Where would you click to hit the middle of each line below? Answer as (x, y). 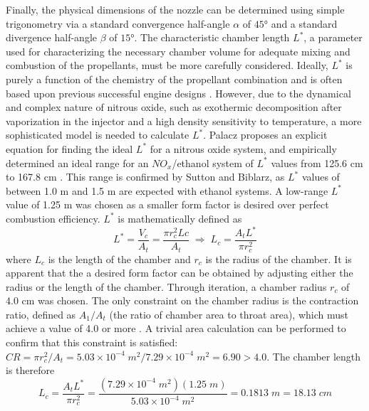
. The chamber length (314, 356)
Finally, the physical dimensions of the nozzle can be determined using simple (175, 9)
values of (321, 177)
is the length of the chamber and (119, 258)
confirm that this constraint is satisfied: (92, 342)
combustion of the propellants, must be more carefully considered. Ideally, (167, 65)
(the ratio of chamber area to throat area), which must (229, 314)
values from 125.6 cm (317, 162)
